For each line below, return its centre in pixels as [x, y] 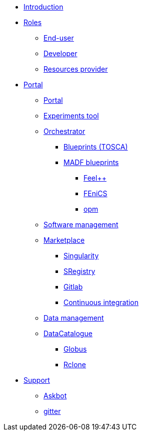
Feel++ [95, 178]
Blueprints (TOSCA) [96, 147]
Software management [81, 225]
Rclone [75, 365]
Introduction [43, 7]
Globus [75, 349]
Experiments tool [71, 116]
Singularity [81, 256]
